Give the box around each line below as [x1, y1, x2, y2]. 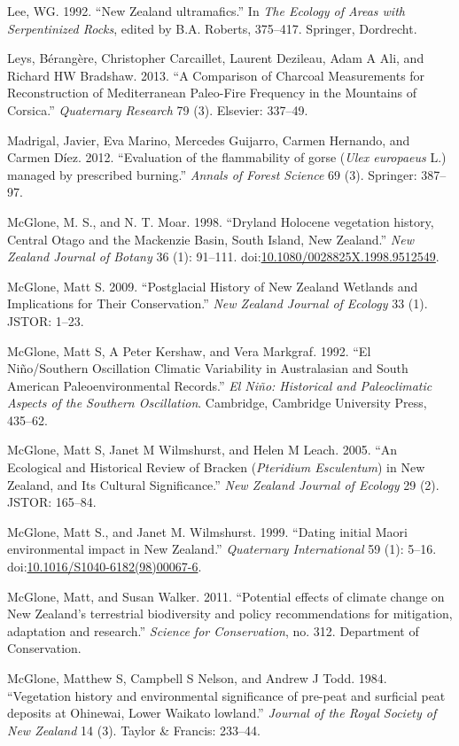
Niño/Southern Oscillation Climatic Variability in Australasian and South [7, 359, 408, 377]
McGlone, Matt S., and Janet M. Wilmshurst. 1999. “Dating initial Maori [7, 522, 408, 540]
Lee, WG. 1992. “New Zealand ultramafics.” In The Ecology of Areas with [7, 2, 405, 19]
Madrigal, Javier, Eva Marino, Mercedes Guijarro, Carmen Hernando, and [7, 130, 410, 149]
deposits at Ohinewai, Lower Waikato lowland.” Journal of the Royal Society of [7, 703, 437, 722]
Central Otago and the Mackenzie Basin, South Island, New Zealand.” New [7, 229, 414, 248]
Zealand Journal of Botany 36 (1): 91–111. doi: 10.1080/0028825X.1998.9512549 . [7, 247, 440, 266]
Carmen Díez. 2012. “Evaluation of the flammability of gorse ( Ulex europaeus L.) [7, 148, 447, 167]
